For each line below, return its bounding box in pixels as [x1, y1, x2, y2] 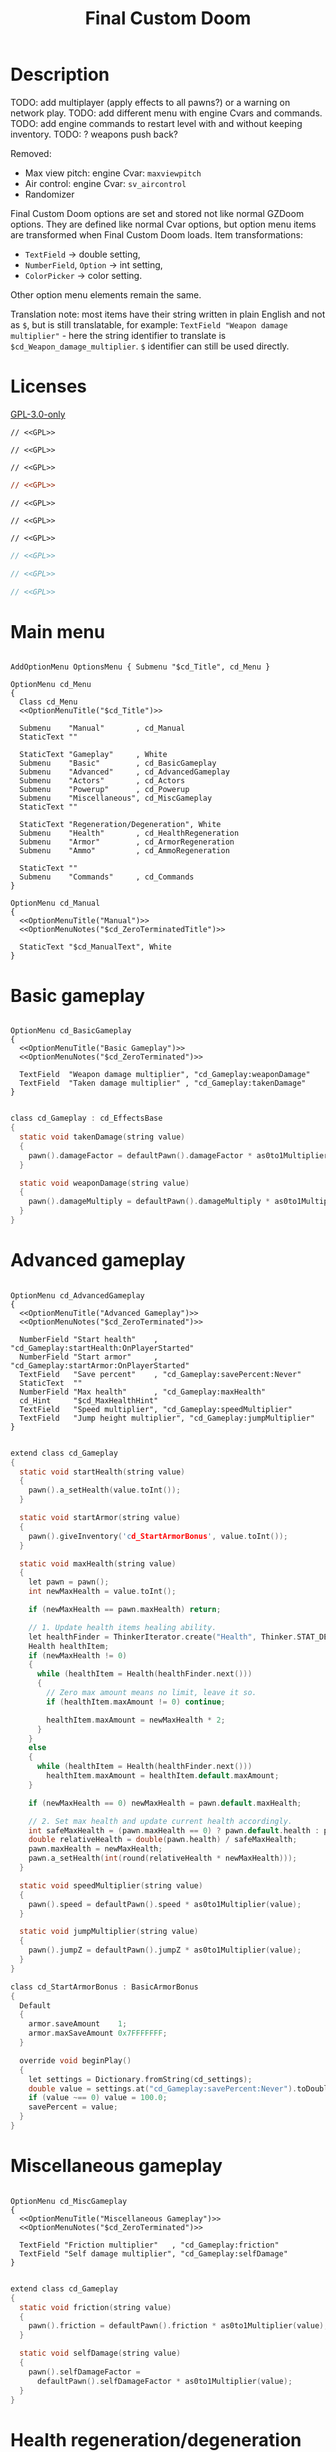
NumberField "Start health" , [19, 1334, 159, 1344]
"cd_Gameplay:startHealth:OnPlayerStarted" [10, 1343, 195, 1353]
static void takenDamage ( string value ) [19, 1132, 186, 1142]
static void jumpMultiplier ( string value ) [19, 1927, 199, 1937]
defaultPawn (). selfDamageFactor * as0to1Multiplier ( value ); [36, 2376, 293, 2386]
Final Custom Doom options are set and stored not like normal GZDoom [10, 207, 305, 219]
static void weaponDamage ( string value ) [19, 1178, 190, 1188]
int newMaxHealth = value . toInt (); [28, 1587, 177, 1597]
